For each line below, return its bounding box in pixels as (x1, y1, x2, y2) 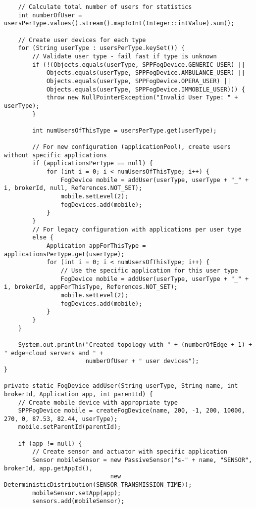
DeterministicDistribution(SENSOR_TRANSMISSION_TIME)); (4, 481, 192, 489)
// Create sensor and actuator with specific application (32, 448, 228, 456)
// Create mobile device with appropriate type (18, 399, 178, 406)
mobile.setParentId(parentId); (18, 423, 121, 431)
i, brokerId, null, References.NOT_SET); (4, 185, 143, 192)
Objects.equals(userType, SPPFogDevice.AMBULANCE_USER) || (46, 69, 245, 77)
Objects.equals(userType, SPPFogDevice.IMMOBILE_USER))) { (46, 86, 245, 93)
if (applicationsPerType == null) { (32, 160, 153, 167)
